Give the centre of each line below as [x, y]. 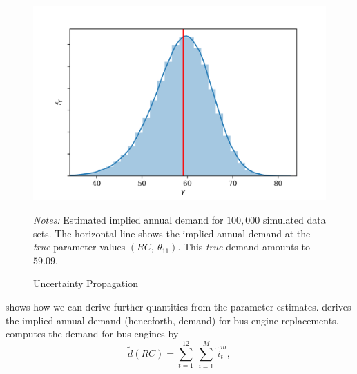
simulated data [295, 219]
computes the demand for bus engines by [92, 334]
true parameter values [79, 247]
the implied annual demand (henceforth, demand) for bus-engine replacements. [172, 320]
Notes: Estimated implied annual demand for [128, 219]
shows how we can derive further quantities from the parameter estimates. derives [178, 306]
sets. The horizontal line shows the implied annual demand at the [172, 233]
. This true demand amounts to [244, 247]
